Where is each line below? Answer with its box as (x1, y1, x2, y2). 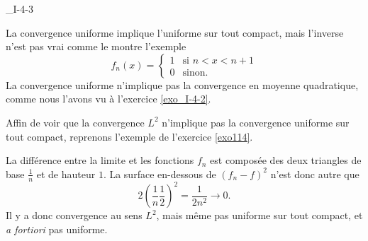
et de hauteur (36, 166, 96, 181)
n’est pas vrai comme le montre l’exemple (6, 39, 186, 54)
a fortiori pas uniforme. (6, 221, 108, 236)
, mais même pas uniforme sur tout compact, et (156, 208, 363, 223)
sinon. (182, 67, 208, 78)
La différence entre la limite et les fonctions (6, 153, 194, 167)
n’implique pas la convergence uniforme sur (162, 114, 350, 129)
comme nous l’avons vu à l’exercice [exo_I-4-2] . (6, 91, 211, 106)
